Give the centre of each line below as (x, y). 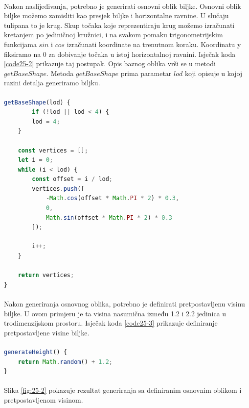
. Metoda (60, 73)
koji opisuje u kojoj (214, 73)
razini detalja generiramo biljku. (52, 83)
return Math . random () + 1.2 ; (65, 362)
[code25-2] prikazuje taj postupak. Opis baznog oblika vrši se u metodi (110, 64)
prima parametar (146, 73)
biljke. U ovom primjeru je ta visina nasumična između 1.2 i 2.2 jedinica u (115, 313)
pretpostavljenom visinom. (44, 399)
